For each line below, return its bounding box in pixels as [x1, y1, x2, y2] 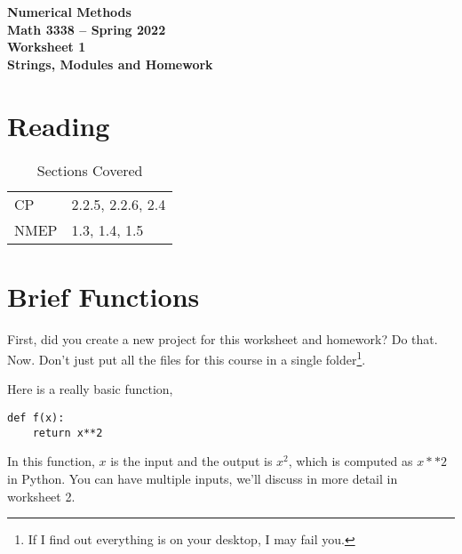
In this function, [7, 452, 95, 470]
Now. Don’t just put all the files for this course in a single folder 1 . [7, 348, 366, 368]
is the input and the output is [110, 452, 273, 470]
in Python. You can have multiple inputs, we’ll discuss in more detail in [7, 469, 398, 487]
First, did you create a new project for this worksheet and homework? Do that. [7, 329, 438, 348]
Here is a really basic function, [7, 380, 173, 398]
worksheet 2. [7, 486, 76, 505]
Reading [7, 107, 110, 143]
